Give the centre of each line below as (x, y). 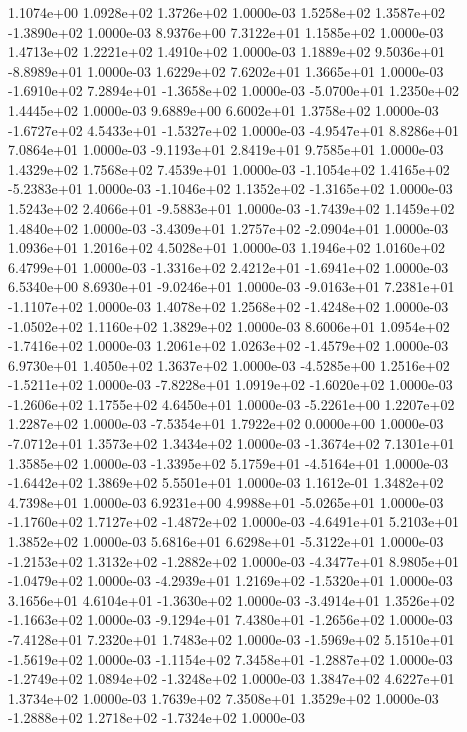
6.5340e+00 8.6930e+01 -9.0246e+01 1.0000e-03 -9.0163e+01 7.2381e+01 (231, 286)
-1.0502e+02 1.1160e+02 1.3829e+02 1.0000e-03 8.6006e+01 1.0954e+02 (229, 325)
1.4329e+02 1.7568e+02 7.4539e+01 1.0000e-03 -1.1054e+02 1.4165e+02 (229, 168)
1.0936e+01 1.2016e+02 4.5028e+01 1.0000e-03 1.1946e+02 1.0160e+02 (227, 247)
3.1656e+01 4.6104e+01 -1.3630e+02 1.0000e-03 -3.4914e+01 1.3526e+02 (231, 599)
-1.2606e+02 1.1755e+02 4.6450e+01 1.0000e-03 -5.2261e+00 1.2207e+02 (231, 403)
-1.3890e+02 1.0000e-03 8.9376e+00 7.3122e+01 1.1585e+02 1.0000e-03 (226, 31)
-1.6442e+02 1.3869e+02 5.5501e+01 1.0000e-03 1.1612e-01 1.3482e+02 (226, 482)
